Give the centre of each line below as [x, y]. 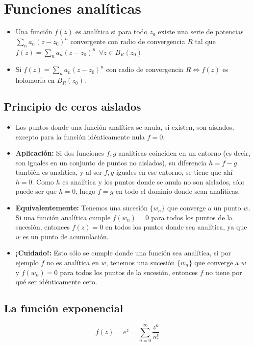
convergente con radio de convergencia [128, 41]
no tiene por [224, 272]
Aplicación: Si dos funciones [60, 153]
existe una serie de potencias [201, 32]
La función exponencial [64, 308]
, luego [85, 191]
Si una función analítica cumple [63, 217]
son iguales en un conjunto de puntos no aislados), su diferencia [111, 162]
